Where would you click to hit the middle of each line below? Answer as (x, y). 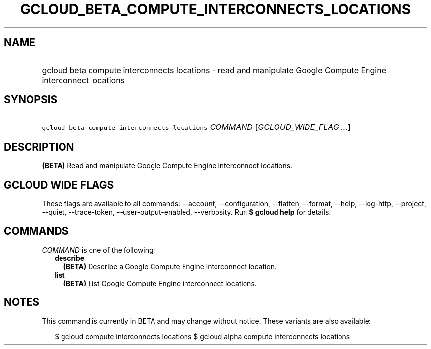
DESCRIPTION (39, 147)
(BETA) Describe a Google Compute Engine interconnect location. (170, 266)
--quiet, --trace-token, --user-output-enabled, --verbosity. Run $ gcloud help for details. (186, 212)
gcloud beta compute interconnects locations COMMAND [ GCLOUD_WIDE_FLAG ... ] (196, 127)
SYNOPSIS (31, 100)
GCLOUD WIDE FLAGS (59, 185)
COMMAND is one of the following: (99, 250)
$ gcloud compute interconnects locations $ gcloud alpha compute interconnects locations (202, 336)
